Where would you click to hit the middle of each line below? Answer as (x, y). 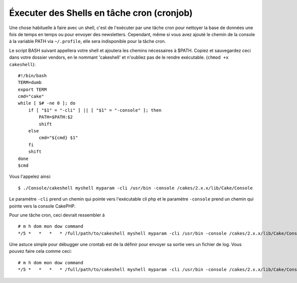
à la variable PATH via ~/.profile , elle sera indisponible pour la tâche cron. (88, 41)
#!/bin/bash (32, 76)
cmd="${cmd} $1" (58, 138)
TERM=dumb (30, 82)
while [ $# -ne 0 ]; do (47, 103)
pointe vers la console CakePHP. (43, 206)
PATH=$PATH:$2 (56, 117)
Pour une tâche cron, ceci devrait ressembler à (57, 215)
